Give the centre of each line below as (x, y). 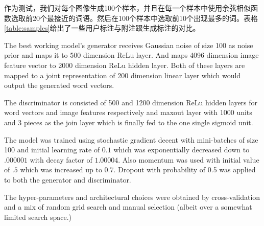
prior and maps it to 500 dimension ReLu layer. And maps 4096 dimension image (131, 55)
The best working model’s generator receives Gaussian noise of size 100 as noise (129, 45)
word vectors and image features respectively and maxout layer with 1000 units (128, 112)
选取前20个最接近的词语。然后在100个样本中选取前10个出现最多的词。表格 (134, 18)
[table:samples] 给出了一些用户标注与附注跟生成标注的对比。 (102, 28)
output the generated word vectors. (59, 85)
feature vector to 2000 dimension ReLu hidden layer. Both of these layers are (125, 65)
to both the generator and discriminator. (68, 179)
